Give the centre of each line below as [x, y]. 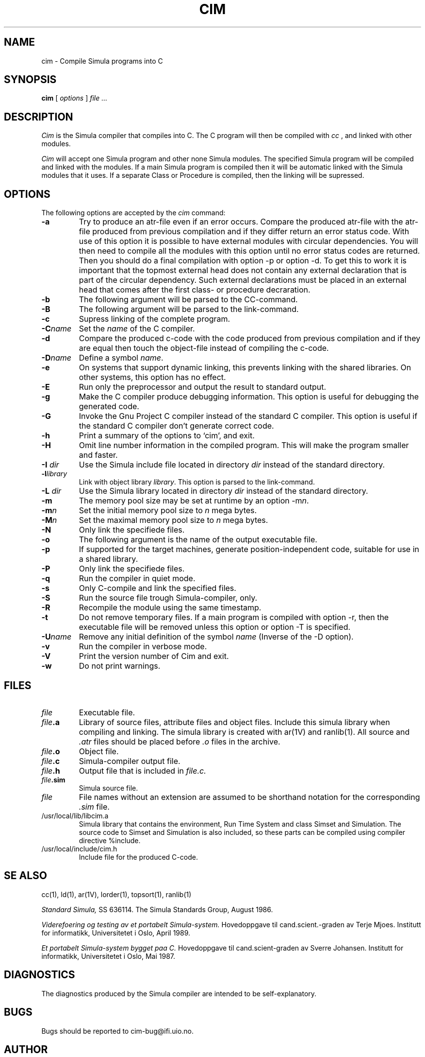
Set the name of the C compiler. [137, 329]
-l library [54, 474]
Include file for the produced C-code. [138, 857]
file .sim [53, 780]
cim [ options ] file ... [74, 98]
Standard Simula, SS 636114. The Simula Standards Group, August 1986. [157, 909]
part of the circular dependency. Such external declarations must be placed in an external [243, 280]
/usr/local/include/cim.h [79, 849]
